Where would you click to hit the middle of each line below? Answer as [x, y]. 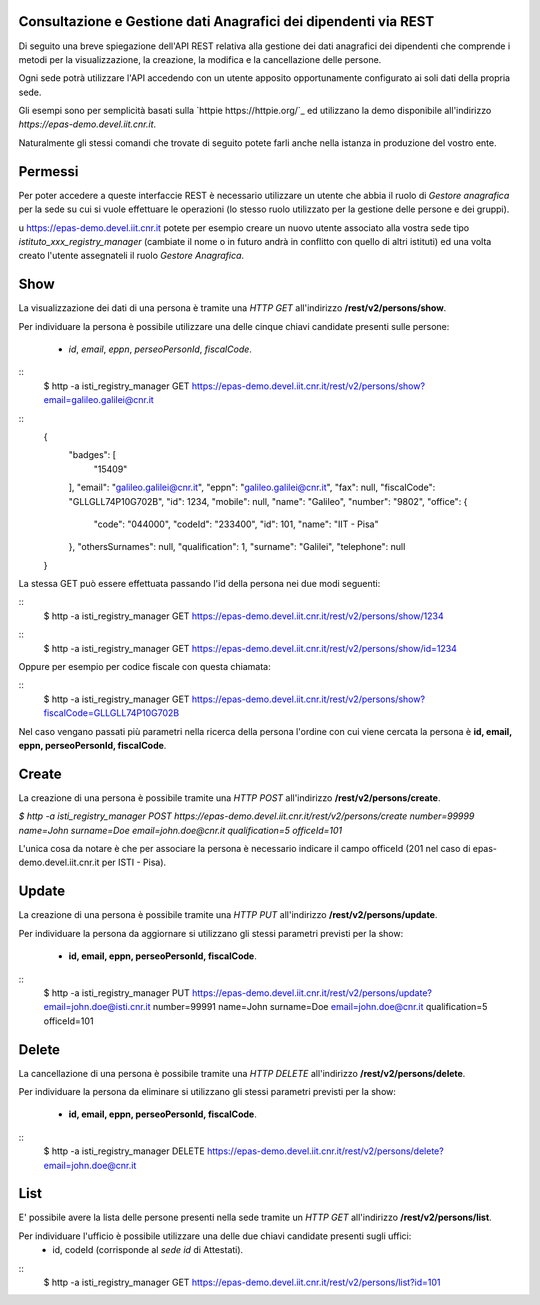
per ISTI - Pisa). [134, 862]
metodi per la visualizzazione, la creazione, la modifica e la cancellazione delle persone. [200, 59]
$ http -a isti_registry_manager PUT [116, 992]
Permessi [48, 171]
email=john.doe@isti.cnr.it [97, 1007]
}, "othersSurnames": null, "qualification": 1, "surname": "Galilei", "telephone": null [237, 547]
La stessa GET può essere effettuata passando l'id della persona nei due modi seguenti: [199, 584]
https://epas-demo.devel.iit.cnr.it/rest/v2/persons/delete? [325, 1151]
